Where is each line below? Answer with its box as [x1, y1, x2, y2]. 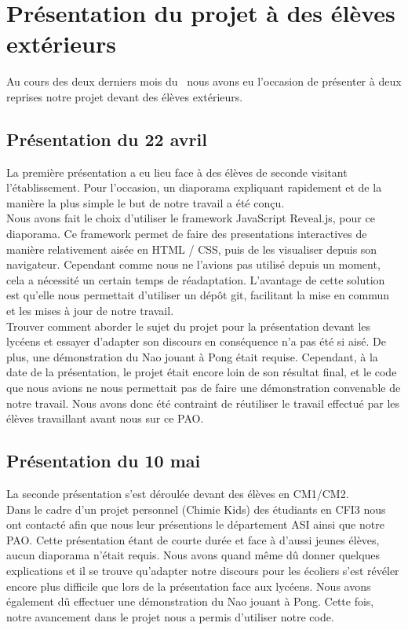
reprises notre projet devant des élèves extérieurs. [6, 88, 243, 104]
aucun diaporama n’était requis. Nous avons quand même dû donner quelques [6, 547, 381, 563]
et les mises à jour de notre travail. [6, 302, 174, 319]
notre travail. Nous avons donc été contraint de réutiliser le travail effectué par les [6, 394, 400, 411]
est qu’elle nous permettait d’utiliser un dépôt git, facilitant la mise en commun [6, 287, 390, 303]
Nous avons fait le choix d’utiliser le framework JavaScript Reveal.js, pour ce [6, 210, 375, 226]
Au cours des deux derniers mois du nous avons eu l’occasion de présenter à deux [6, 73, 402, 90]
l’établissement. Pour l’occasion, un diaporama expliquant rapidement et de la [6, 179, 382, 196]
